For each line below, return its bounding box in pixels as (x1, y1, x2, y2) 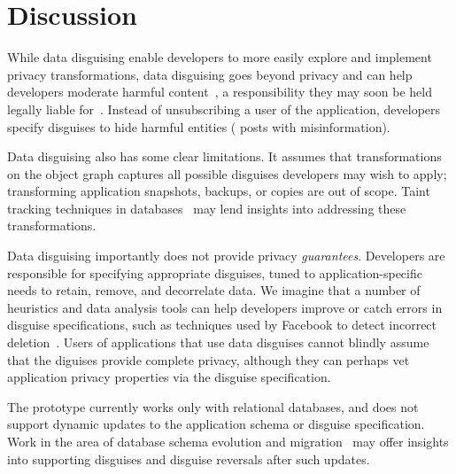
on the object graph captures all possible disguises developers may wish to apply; (7, 164, 447, 183)
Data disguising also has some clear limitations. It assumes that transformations (7, 147, 442, 166)
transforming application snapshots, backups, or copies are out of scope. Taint (7, 182, 430, 200)
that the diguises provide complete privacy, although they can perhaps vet (7, 350, 410, 369)
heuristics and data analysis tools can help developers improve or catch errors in (7, 298, 443, 316)
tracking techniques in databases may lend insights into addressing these (7, 198, 406, 217)
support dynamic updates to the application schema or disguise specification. (7, 415, 425, 433)
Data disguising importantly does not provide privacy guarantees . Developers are (7, 246, 445, 265)
